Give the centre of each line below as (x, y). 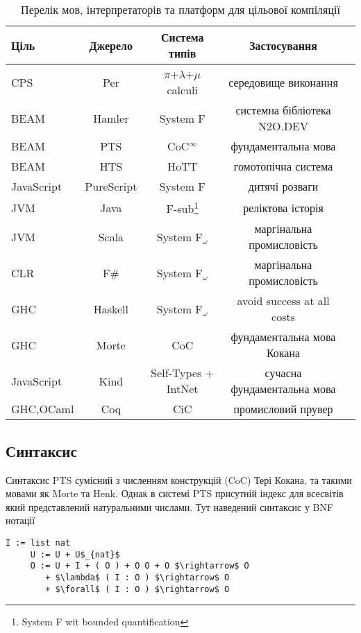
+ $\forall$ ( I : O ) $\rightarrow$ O (137, 589)
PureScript (111, 186)
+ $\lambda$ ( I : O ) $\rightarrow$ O (137, 577)
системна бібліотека (283, 110)
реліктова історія (283, 207)
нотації (20, 520)
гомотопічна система (283, 166)
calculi (182, 90)
